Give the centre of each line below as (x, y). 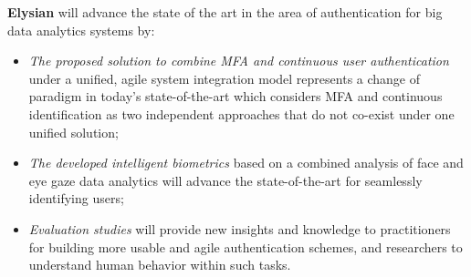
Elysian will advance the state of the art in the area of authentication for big (225, 12)
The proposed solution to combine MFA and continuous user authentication (239, 61)
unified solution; (73, 132)
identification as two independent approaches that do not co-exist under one (241, 113)
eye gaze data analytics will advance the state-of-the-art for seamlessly (225, 180)
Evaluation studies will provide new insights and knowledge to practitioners (240, 228)
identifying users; (76, 198)
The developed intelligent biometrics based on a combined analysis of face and (246, 163)
